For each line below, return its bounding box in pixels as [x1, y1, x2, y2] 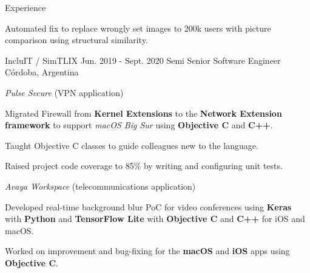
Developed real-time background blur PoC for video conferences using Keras [5, 200, 292, 213]
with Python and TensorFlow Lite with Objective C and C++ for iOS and [5, 212, 305, 225]
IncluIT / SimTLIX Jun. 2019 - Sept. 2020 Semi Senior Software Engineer [5, 54, 281, 66]
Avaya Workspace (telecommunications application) [5, 179, 196, 192]
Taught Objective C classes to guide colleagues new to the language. [5, 139, 258, 151]
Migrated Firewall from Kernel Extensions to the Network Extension [5, 106, 282, 119]
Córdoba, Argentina [5, 66, 79, 78]
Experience [5, 1, 46, 13]
